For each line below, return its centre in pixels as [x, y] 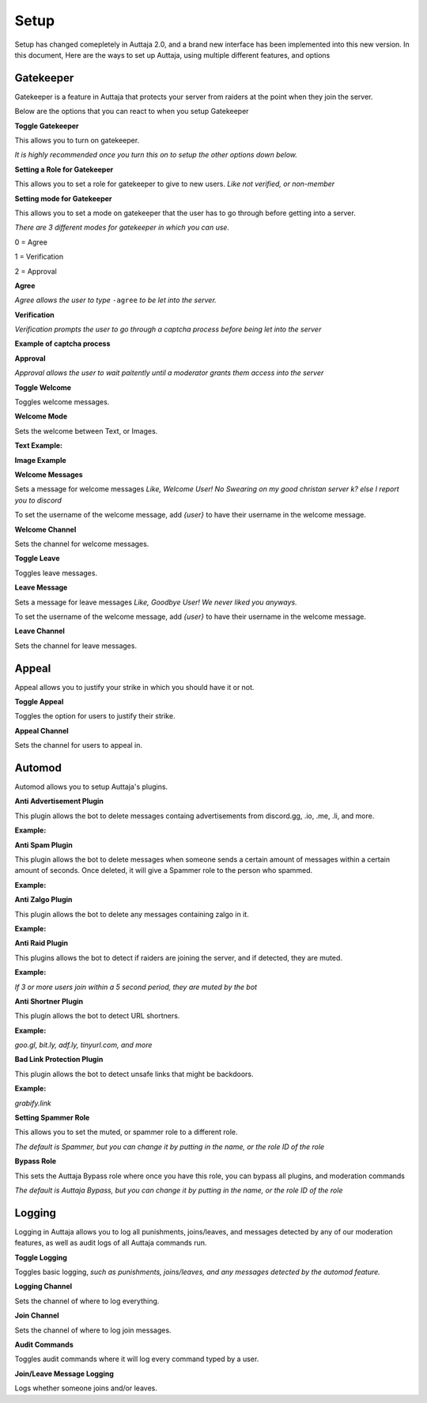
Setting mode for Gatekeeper [63, 199]
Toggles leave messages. [56, 573]
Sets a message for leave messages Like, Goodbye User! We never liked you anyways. [156, 602]
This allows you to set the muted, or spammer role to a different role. [126, 1132]
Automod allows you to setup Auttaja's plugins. [91, 787]
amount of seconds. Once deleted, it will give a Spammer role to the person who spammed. [164, 870]
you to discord [38, 500]
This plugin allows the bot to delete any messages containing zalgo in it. [132, 914]
